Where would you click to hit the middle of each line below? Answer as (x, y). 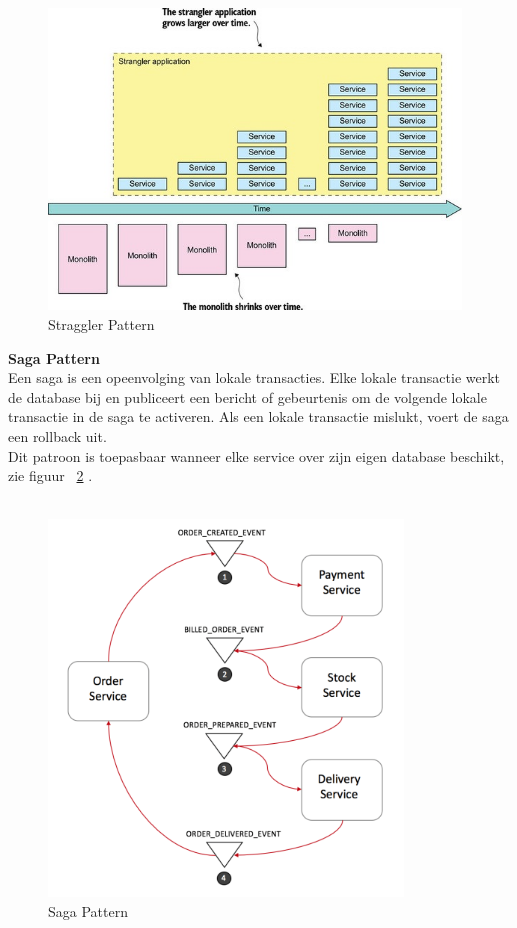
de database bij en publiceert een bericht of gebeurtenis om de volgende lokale (247, 396)
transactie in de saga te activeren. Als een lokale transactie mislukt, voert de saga (258, 416)
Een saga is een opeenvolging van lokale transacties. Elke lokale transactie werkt (254, 377)
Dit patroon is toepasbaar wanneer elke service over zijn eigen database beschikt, (256, 455)
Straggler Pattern (101, 323)
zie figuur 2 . (50, 475)
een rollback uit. (57, 435)
